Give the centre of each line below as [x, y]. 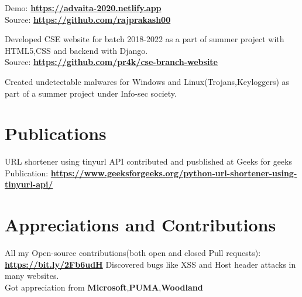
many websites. [32, 276]
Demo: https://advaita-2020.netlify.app [83, 8]
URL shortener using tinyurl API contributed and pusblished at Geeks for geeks [148, 161]
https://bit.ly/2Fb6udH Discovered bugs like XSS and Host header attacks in [150, 264]
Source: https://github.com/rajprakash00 [88, 19]
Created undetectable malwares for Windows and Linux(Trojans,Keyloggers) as [147, 81]
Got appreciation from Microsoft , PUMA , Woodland [104, 287]
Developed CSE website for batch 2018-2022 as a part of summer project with [145, 39]
